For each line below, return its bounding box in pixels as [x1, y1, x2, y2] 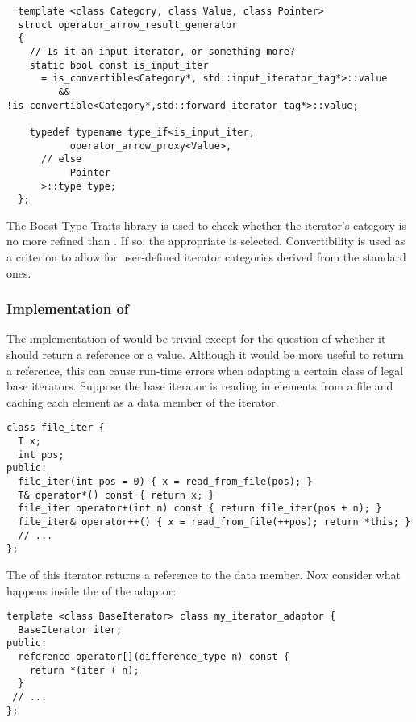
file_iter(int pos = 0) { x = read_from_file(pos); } [18, 476, 313, 488]
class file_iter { [6, 422, 105, 434]
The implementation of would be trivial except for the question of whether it [6, 330, 386, 347]
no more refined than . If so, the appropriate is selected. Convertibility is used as [6, 232, 406, 249]
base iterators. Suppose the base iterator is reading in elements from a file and [6, 378, 393, 394]
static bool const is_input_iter [29, 59, 209, 71]
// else [40, 153, 82, 165]
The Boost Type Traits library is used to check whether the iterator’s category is [6, 216, 406, 233]
